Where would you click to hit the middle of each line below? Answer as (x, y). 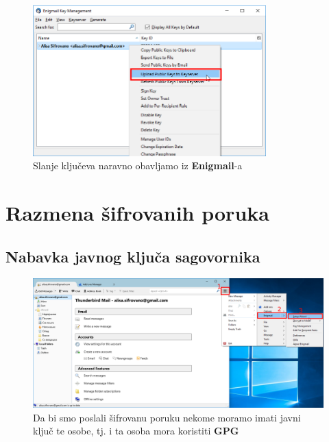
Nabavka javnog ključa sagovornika (133, 256)
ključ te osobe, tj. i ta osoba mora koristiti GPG (136, 431)
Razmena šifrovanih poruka (137, 213)
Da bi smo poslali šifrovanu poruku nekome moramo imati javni (167, 417)
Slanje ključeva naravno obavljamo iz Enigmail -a (138, 165)
